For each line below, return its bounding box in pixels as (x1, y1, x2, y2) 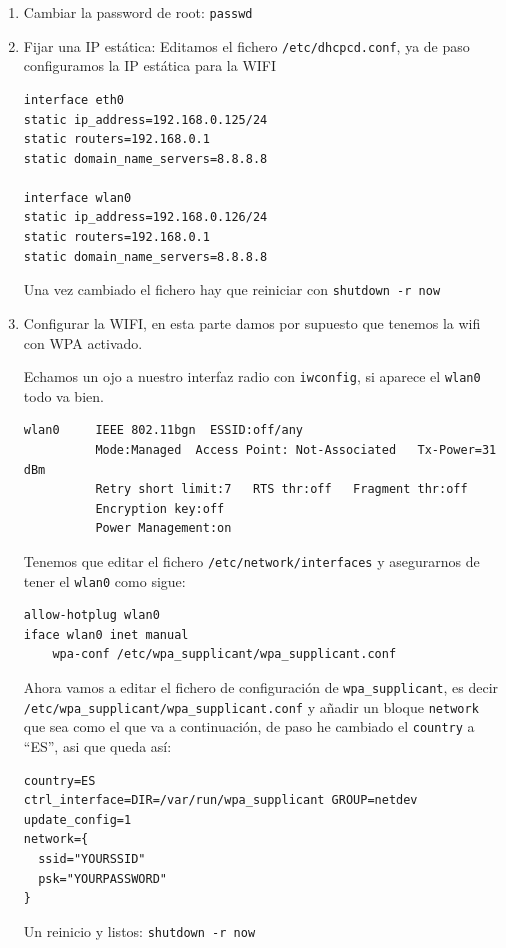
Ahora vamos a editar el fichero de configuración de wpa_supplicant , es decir (23, 677, 499, 697)
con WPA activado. (23, 332, 143, 353)
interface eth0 (23, 92, 125, 107)
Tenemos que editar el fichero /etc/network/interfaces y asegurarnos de (23, 550, 480, 571)
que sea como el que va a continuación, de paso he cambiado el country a (23, 716, 475, 737)
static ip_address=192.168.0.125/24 (23, 112, 268, 127)
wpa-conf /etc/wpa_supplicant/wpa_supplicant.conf (52, 647, 397, 662)
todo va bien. (23, 385, 104, 406)
